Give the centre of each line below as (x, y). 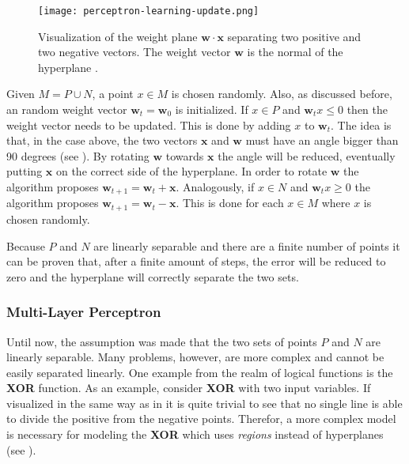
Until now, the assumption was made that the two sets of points (162, 341)
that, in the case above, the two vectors (102, 140)
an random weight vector (67, 109)
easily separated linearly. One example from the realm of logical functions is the (200, 372)
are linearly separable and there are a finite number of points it (247, 245)
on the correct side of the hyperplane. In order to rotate (191, 171)
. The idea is (361, 124)
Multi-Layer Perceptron (84, 312)
